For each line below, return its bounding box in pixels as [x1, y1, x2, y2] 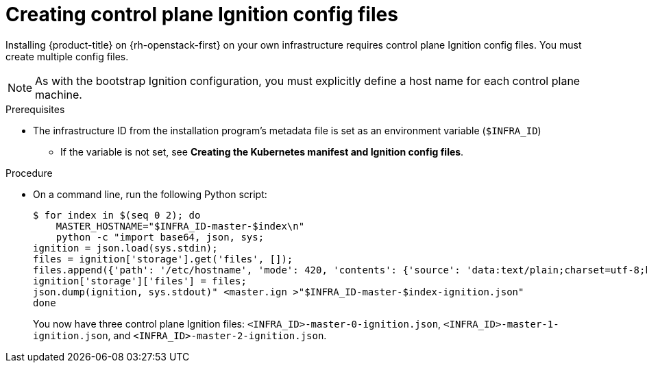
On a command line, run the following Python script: [33, 188, 267, 200]
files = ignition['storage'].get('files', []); [33, 253, 293, 265]
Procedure [5, 167, 53, 179]
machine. [35, 87, 82, 101]
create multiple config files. [5, 50, 129, 62]
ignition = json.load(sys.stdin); [33, 242, 218, 254]
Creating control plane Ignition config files [5, 3, 398, 26]
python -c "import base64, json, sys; [56, 231, 265, 243]
